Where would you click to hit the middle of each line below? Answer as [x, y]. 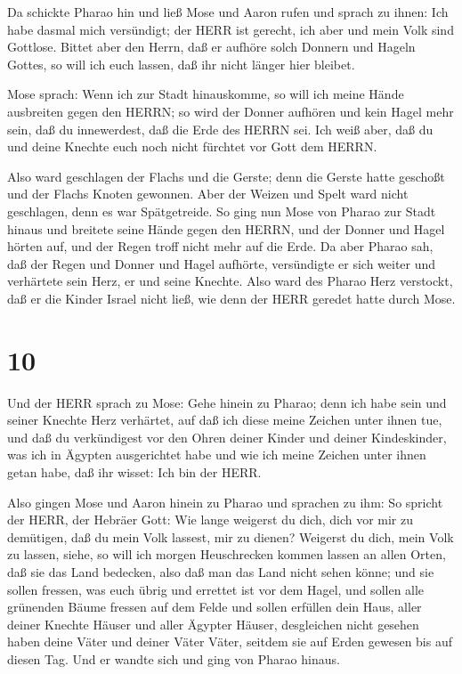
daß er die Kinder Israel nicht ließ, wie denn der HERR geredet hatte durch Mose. [231, 298]
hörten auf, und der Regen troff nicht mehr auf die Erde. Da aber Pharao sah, [220, 246]
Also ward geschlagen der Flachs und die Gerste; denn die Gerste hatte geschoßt [226, 176]
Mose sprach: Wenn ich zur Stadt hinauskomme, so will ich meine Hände [206, 94]
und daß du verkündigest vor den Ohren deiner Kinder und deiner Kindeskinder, [227, 437]
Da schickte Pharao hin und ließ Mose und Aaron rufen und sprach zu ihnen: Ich [228, 12]
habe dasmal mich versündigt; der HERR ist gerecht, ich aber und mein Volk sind [231, 29]
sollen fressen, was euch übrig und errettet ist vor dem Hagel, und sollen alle [216, 589]
